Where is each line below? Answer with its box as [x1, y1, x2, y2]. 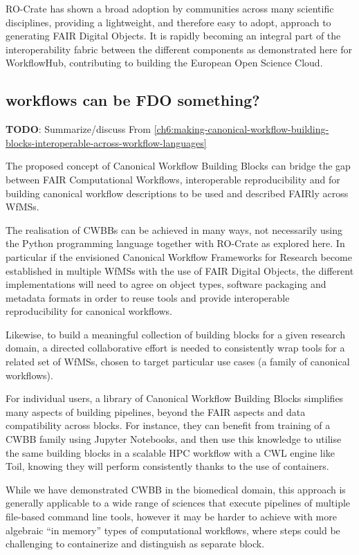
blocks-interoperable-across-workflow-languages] [6, 135, 207, 149]
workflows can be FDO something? [6, 89, 260, 111]
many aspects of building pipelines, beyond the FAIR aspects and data [6, 404, 306, 419]
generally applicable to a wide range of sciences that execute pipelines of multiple [6, 495, 351, 510]
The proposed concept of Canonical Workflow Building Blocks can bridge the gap [6, 158, 351, 173]
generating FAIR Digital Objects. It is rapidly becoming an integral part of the [6, 28, 341, 43]
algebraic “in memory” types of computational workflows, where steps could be [6, 522, 340, 537]
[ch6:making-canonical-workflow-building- [154, 122, 329, 136]
